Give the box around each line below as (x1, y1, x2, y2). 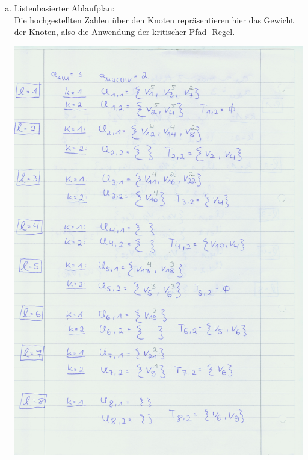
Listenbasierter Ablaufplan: (14, 2, 115, 14)
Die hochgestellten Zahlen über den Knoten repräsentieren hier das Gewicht (14, 13, 294, 26)
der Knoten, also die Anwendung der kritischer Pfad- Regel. (14, 25, 235, 38)
